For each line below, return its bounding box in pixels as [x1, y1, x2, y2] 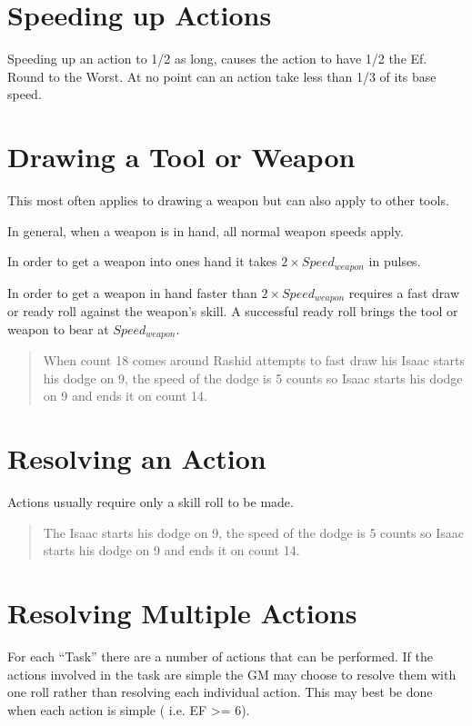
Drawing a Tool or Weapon [7, 138, 356, 175]
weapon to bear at [7, 319, 109, 338]
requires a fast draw [348, 283, 460, 302]
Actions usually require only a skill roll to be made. [7, 492, 294, 512]
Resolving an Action [7, 440, 266, 477]
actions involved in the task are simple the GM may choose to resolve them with [7, 664, 457, 683]
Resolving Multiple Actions [7, 594, 357, 632]
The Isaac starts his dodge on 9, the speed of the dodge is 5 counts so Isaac [43, 522, 465, 542]
